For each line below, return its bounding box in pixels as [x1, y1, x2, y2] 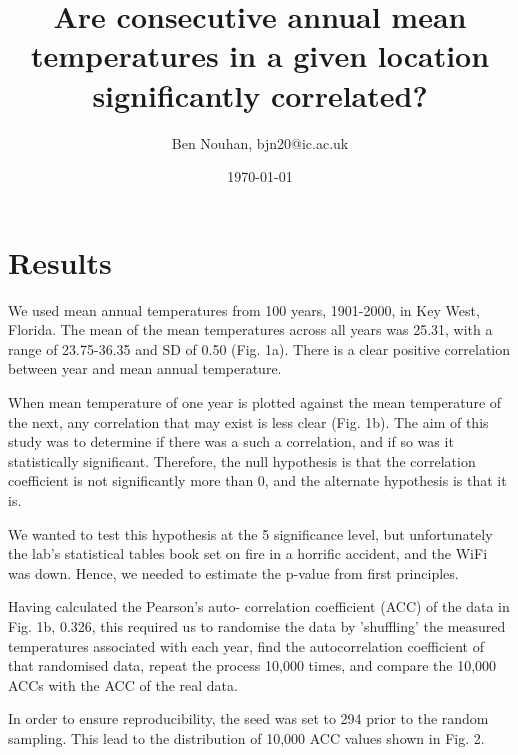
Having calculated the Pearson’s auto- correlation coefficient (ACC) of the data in [8, 596, 510, 617]
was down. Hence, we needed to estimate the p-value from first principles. [8, 562, 459, 583]
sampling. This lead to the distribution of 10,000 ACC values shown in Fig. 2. [8, 727, 485, 748]
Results [8, 241, 112, 282]
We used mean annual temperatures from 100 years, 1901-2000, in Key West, [8, 299, 480, 320]
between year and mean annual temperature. [8, 358, 282, 379]
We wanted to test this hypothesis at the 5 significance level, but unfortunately [8, 523, 493, 544]
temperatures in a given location [30, 35, 490, 76]
